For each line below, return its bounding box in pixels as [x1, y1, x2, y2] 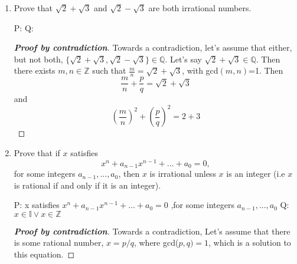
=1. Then [249, 64, 283, 77]
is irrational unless [149, 167, 216, 180]
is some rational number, [14, 236, 104, 249]
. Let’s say [165, 52, 202, 65]
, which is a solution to [208, 236, 291, 249]
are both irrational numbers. [148, 2, 252, 14]
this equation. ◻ [14, 248, 75, 260]
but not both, [14, 52, 63, 65]
